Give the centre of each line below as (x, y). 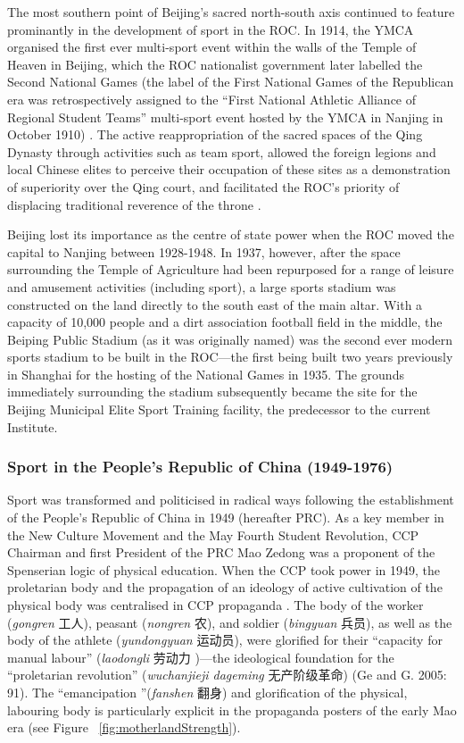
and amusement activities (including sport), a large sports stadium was (202, 286)
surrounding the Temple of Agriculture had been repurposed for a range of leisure (231, 269)
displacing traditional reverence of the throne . (134, 204)
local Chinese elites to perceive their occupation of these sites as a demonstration (229, 169)
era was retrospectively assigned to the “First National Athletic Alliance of (212, 99)
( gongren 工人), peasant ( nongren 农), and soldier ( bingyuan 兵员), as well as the (230, 622)
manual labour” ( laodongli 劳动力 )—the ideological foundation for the (201, 657)
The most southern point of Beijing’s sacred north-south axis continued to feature (231, 12)
